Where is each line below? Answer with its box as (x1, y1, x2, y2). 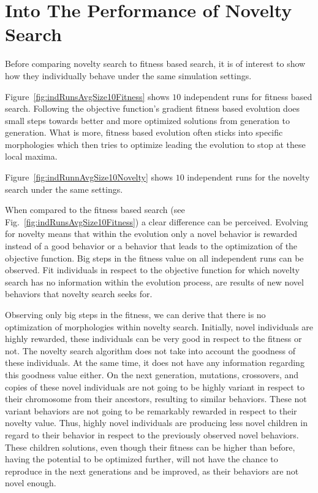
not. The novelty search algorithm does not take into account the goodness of (5, 344, 296, 357)
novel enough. (5, 476, 56, 489)
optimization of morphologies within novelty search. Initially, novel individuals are (5, 320, 313, 333)
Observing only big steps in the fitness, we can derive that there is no (5, 308, 266, 320)
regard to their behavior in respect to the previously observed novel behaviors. (5, 428, 299, 441)
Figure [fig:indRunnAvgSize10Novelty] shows (5, 171, 173, 184)
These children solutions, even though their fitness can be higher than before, (5, 440, 295, 453)
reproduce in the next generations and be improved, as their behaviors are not (5, 464, 299, 477)
